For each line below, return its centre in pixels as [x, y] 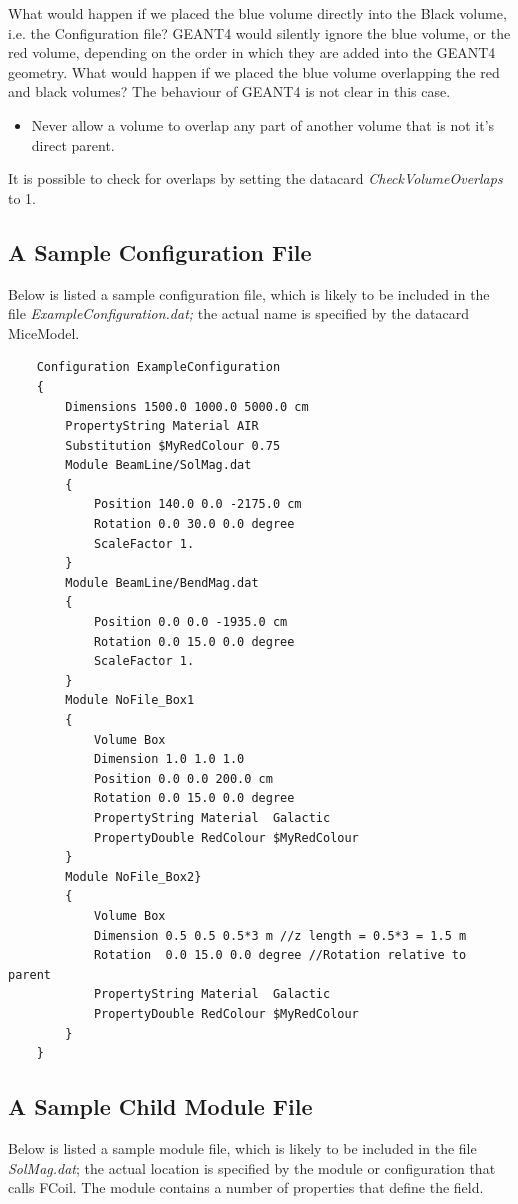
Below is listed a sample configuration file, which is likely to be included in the [249, 293]
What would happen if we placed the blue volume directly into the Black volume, [257, 13]
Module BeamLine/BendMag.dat [162, 582]
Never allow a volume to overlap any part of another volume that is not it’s [263, 124]
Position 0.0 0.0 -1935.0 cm [190, 622]
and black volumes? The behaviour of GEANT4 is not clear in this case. [229, 91]
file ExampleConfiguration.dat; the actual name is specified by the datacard [238, 313]
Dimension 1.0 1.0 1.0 [169, 759]
